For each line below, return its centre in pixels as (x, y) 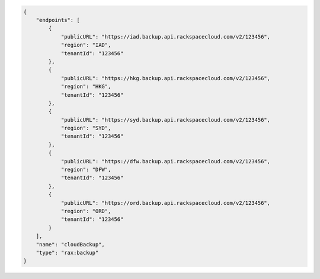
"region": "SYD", (86, 128)
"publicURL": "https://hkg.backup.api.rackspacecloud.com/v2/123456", (166, 78)
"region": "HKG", (86, 87)
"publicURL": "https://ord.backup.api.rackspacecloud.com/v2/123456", (166, 203)
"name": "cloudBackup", (70, 244)
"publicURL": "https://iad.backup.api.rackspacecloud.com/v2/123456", (166, 37)
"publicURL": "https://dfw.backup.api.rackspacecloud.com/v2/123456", (166, 161)
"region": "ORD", (86, 211)
